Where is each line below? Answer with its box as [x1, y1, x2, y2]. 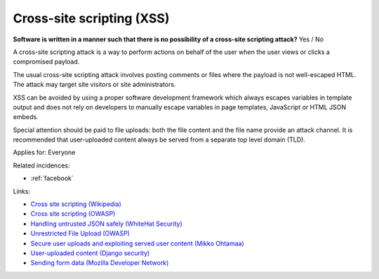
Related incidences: [13, 161, 70, 170]
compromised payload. [13, 57, 80, 66]
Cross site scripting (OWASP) [30, 210, 116, 218]
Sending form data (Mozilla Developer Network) [30, 259, 169, 267]
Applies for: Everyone [13, 148, 76, 157]
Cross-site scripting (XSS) [13, 11, 170, 26]
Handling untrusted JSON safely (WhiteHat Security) [30, 219, 182, 228]
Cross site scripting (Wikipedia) [30, 200, 122, 208]
